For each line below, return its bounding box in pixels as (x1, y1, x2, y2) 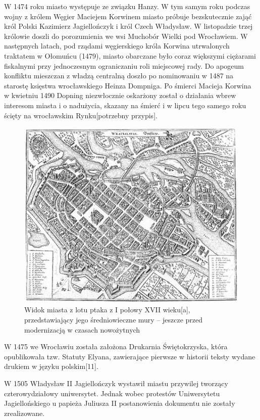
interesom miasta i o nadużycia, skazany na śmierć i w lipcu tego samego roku (4, 100, 246, 110)
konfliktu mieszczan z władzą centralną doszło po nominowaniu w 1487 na (4, 70, 234, 81)
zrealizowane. (4, 407, 45, 418)
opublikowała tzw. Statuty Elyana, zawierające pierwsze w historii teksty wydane (4, 351, 255, 361)
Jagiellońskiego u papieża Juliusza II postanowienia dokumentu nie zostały (4, 398, 235, 408)
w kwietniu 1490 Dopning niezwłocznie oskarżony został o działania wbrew (4, 90, 236, 101)
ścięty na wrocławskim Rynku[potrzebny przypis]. (4, 110, 158, 120)
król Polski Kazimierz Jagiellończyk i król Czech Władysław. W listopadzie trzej (4, 21, 253, 31)
